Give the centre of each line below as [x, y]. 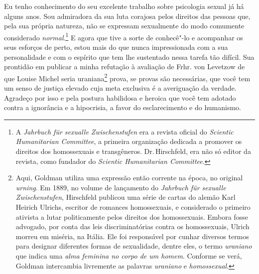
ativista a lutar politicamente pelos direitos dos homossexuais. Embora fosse [132, 216]
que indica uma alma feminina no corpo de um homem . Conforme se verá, [129, 255]
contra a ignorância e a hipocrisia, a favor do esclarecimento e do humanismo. [123, 107]
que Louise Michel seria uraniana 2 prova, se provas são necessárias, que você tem [127, 77]
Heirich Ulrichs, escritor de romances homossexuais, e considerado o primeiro [133, 207]
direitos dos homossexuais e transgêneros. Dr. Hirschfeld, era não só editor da [133, 151]
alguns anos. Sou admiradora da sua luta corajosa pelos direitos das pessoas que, [127, 16]
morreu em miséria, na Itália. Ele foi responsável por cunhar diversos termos [132, 236]
